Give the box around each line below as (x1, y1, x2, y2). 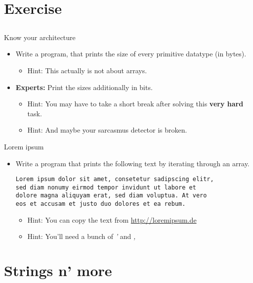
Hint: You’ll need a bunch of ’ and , (27, 231, 136, 241)
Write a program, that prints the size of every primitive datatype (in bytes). (15, 48, 247, 59)
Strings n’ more (4, 260, 112, 281)
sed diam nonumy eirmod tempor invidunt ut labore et (15, 184, 196, 191)
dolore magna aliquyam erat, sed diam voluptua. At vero (15, 192, 207, 199)
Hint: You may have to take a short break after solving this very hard (27, 98, 244, 109)
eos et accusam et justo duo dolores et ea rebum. (15, 200, 186, 208)
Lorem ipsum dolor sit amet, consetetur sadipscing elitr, (15, 176, 214, 183)
